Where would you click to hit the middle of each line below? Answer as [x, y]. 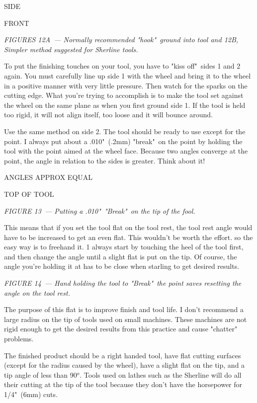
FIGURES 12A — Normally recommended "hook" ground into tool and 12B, [121, 40]
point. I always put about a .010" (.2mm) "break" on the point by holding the [123, 141]
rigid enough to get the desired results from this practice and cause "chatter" [121, 329]
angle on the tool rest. [37, 292]
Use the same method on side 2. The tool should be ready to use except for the [125, 131]
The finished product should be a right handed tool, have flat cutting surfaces [123, 355]
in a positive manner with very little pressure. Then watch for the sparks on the [126, 85]
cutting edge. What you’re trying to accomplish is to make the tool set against [124, 95]
